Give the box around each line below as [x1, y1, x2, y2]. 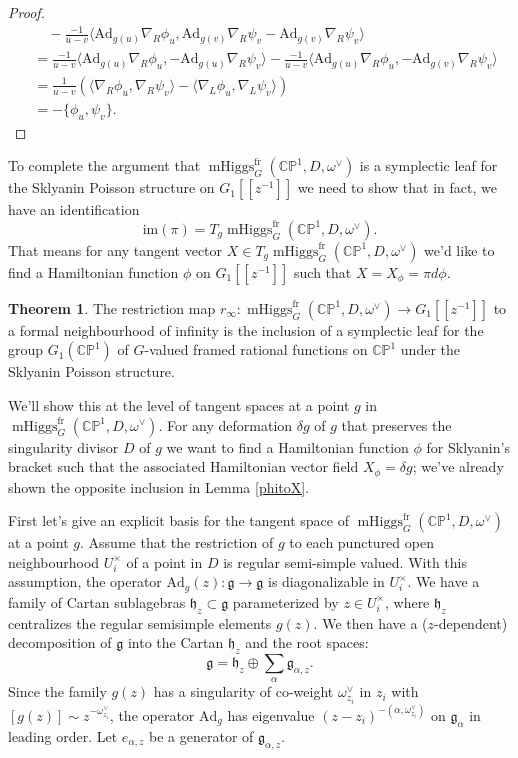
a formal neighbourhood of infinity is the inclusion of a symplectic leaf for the [8, 319, 484, 340]
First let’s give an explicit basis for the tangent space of [8, 510, 349, 531]
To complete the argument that [8, 155, 201, 176]
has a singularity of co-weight [153, 681, 334, 702]
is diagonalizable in [268, 571, 385, 592]
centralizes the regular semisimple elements [8, 612, 272, 633]
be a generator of [149, 725, 254, 746]
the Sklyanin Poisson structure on [8, 177, 215, 198]
